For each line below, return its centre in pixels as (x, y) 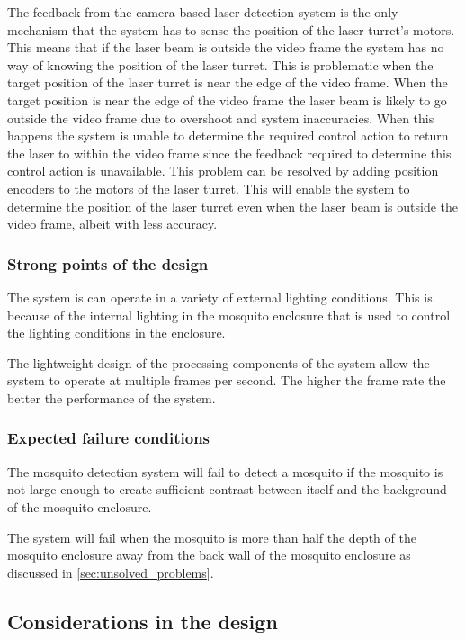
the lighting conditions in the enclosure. (116, 333)
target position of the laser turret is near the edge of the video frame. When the (228, 82)
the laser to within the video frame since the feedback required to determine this (229, 153)
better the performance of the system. (112, 397)
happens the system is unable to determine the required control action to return (228, 135)
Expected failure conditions (109, 438)
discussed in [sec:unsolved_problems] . (111, 572)
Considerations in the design (143, 621)
